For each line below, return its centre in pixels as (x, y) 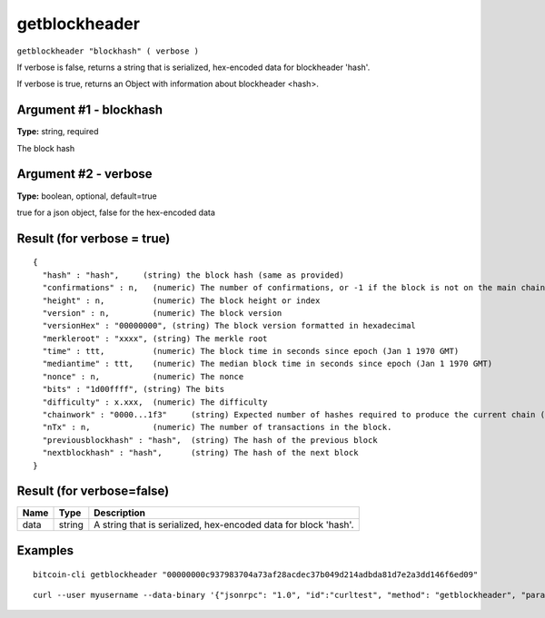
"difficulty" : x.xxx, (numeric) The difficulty (155, 402)
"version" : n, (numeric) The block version (162, 313)
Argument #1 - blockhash (90, 110)
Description (119, 513)
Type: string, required (58, 132)
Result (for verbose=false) (93, 491)
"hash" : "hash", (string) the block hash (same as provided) (193, 275)
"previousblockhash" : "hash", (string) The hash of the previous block (210, 440)
